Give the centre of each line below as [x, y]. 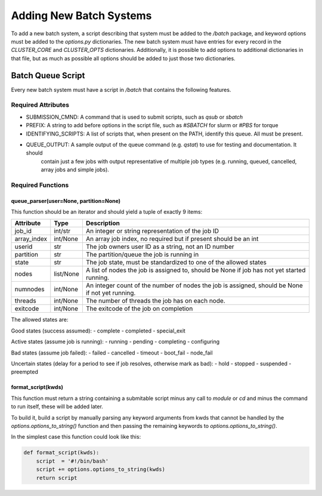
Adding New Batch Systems [81, 16]
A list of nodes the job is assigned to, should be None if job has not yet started [196, 270]
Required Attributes [40, 105]
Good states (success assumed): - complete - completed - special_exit [98, 331]
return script [57, 478]
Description [103, 223]
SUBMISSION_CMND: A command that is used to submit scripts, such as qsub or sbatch [134, 117]
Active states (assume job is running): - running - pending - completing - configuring [115, 342]
